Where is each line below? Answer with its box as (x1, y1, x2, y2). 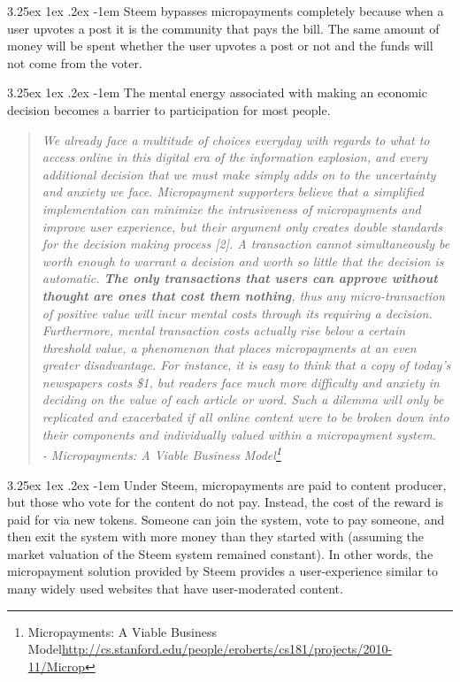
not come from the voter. (7, 53, 142, 72)
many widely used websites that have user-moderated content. (7, 579, 343, 598)
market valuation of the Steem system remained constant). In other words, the (7, 544, 433, 563)
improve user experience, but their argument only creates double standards (42, 217, 442, 235)
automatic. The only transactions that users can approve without (42, 269, 438, 287)
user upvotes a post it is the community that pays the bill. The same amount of (7, 19, 440, 37)
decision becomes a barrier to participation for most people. (7, 100, 331, 119)
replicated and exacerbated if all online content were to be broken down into (42, 408, 449, 426)
